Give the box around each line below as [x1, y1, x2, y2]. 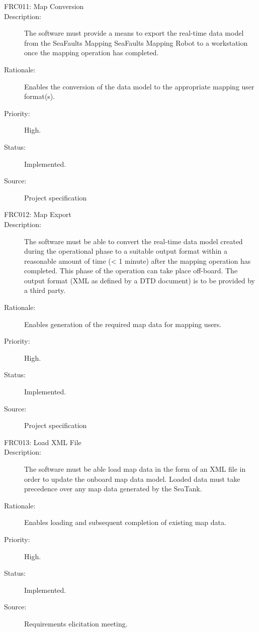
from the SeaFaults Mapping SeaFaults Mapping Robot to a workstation [24, 37, 248, 48]
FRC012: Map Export [4, 209, 72, 220]
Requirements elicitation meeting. [24, 618, 128, 628]
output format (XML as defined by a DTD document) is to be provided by [24, 275, 255, 285]
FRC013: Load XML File [4, 437, 81, 447]
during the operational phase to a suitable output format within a [24, 246, 227, 256]
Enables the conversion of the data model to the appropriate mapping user [24, 81, 254, 91]
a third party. [24, 285, 66, 295]
